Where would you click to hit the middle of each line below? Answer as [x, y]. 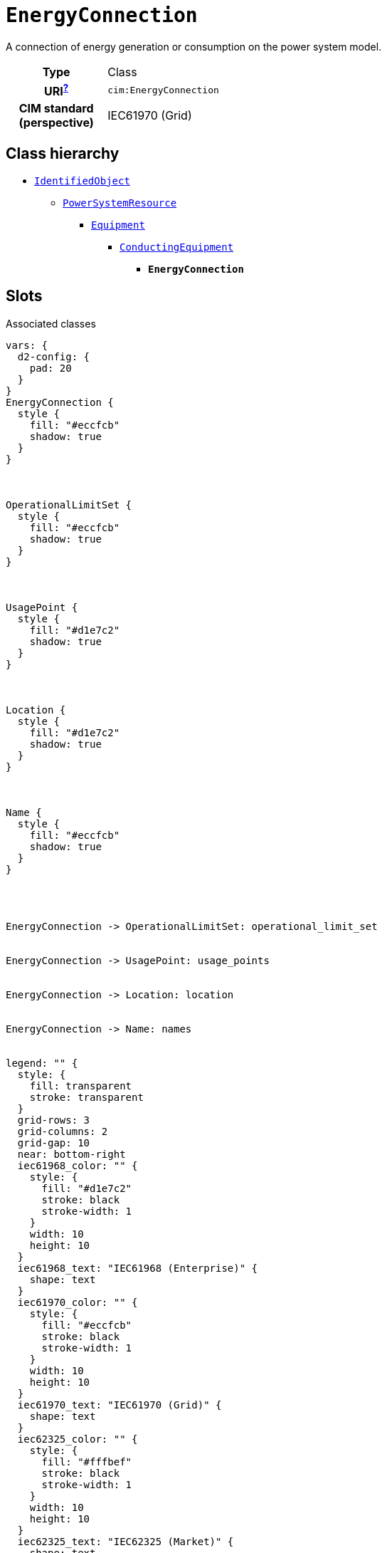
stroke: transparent [86, 1097]
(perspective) [56, 123]
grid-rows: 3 [54, 1120]
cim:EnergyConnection [163, 90]
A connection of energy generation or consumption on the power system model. [194, 46]
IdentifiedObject [82, 181]
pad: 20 [51, 368]
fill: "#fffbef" [87, 1462]
